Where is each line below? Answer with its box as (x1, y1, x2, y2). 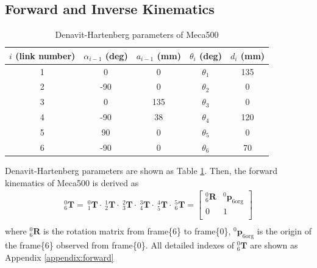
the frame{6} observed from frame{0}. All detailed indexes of (5, 238, 234, 251)
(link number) (15, 49, 76, 62)
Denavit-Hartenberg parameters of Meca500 (55, 28, 219, 41)
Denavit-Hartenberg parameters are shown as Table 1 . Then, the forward (5, 164, 278, 176)
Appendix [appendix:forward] (5, 250, 114, 263)
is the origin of (257, 225, 312, 237)
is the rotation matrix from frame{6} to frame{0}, (43, 225, 231, 237)
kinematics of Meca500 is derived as (5, 176, 139, 189)
